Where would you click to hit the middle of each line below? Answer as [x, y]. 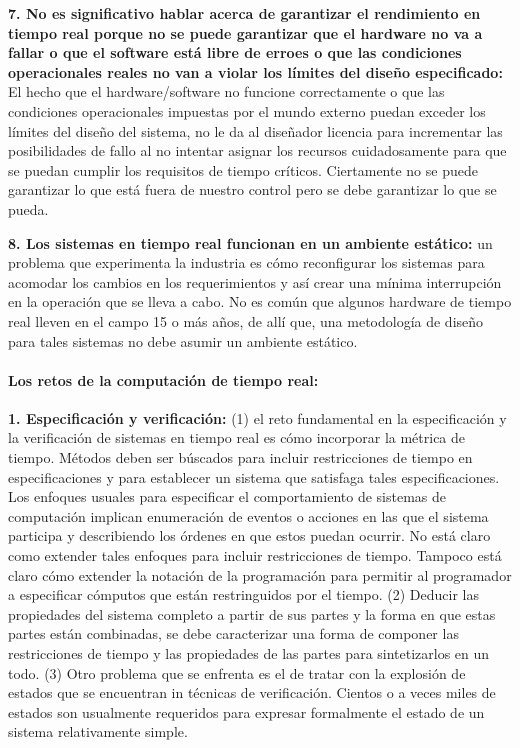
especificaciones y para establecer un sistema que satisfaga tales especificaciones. [254, 476]
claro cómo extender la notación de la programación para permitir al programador [260, 574]
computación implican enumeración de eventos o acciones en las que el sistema [248, 515]
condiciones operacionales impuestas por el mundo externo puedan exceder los [247, 110]
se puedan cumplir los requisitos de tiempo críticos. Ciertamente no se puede [243, 169]
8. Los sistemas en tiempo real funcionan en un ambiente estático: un [250, 242]
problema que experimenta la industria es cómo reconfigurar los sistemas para [246, 262]
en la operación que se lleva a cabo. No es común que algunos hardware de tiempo [260, 301]
